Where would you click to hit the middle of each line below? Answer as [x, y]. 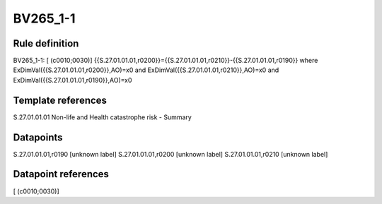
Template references [60, 100]
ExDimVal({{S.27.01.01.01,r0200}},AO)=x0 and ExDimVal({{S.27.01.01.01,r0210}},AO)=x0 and [146, 70]
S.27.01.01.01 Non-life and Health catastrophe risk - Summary [103, 117]
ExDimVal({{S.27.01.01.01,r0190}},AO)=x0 [73, 80]
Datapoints [38, 137]
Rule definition [46, 43]
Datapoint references [61, 174]
